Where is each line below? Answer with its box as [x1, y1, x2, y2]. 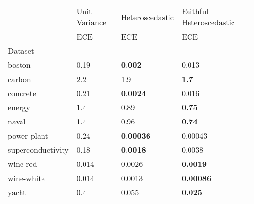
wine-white [8, 172, 45, 184]
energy [8, 102, 30, 113]
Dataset [8, 45, 35, 56]
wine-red [8, 158, 37, 169]
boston [8, 59, 31, 70]
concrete [8, 87, 36, 99]
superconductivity [8, 144, 69, 155]
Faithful [181, 5, 209, 17]
